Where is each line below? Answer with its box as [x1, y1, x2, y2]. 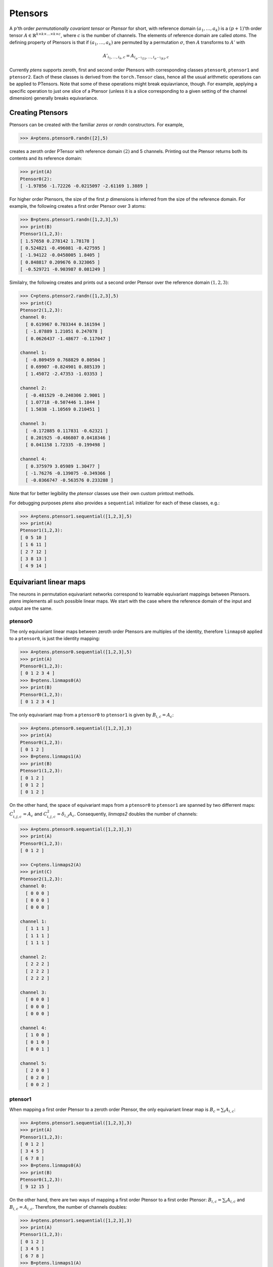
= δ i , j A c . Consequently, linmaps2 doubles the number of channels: [57, 811, 198, 818]
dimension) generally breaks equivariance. [9, 95, 99, 101]
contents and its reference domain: [9, 155, 82, 162]
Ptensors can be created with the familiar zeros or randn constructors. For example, [9, 122, 184, 128]
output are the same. [9, 605, 53, 611]
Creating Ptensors [9, 108, 68, 117]
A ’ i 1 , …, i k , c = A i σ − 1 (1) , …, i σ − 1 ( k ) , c [103, 53, 169, 60]
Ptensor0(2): [20, 176, 53, 182]
